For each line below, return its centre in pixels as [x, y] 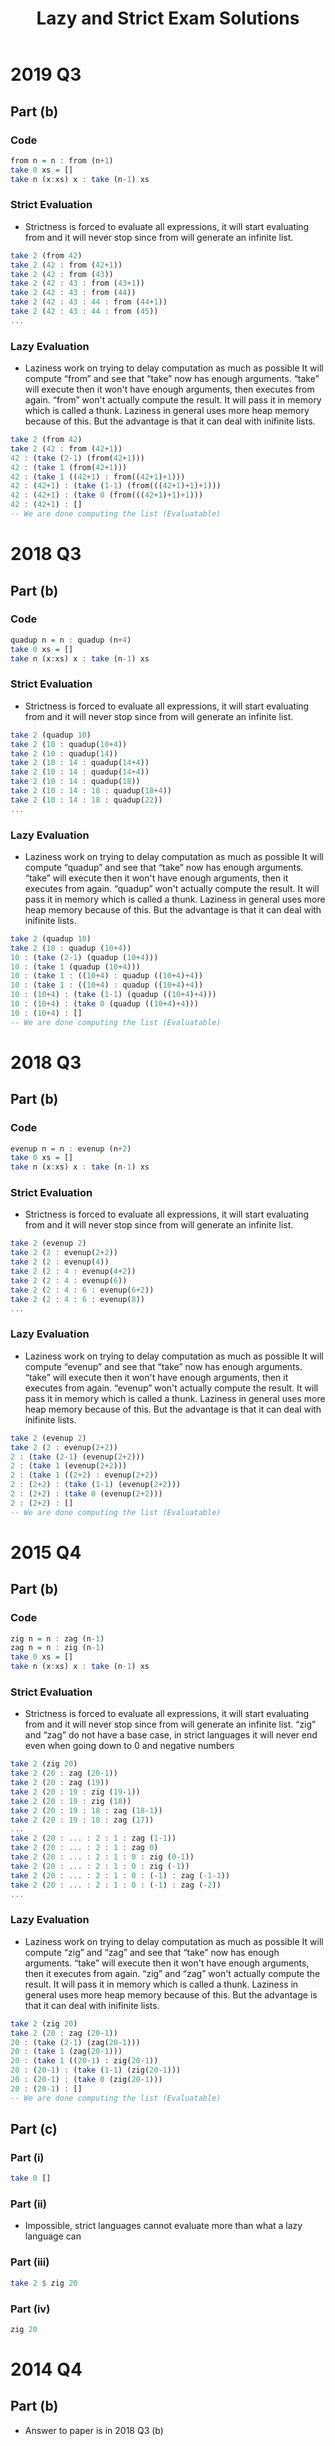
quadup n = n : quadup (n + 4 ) [71, 640]
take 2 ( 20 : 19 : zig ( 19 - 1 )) [75, 1792]
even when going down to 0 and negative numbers [129, 1746]
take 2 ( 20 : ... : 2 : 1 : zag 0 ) [84, 1848]
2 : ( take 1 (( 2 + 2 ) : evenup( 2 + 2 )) [84, 1475]
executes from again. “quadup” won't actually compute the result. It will [172, 888]
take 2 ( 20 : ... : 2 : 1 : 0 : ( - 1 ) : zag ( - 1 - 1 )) [120, 1875]
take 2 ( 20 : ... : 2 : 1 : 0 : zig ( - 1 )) [100, 1866]
